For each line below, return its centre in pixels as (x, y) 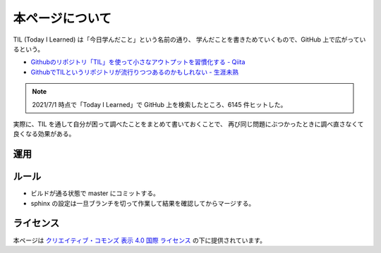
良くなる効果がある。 (44, 134)
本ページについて (62, 18)
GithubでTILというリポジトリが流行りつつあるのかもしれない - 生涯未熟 (135, 72)
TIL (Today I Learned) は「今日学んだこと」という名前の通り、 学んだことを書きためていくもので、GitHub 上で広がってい (189, 39)
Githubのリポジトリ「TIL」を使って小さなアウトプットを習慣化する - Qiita (138, 62)
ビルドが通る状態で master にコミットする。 (95, 193)
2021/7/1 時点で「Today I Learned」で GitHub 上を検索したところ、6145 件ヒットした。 (159, 104)
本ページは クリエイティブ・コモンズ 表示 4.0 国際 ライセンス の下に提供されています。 (139, 240)
